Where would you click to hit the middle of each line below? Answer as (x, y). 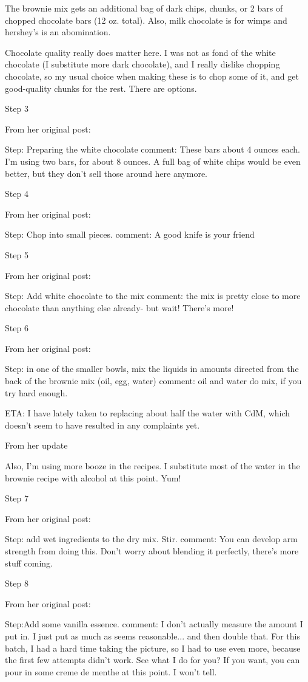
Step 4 (17, 194)
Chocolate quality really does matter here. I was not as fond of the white (140, 52)
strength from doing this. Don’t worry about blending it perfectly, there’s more (152, 551)
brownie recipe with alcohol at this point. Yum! (93, 477)
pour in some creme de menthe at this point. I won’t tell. (111, 671)
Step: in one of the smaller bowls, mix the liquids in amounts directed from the (152, 369)
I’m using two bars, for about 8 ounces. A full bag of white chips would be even (153, 161)
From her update (36, 445)
